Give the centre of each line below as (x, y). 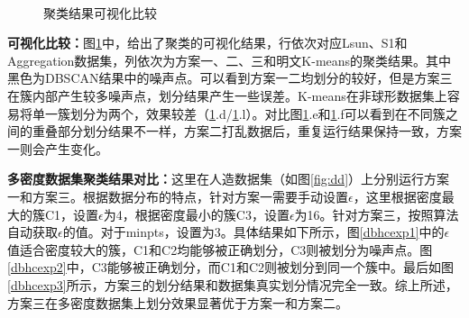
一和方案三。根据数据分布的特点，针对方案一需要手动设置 (178, 196)
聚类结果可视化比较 (100, 12)
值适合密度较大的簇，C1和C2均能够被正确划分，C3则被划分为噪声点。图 (220, 249)
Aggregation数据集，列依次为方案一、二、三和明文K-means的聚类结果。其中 (230, 60)
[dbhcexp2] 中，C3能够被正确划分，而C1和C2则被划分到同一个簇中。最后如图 (231, 267)
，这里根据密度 (397, 196)
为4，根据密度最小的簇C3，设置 (196, 214)
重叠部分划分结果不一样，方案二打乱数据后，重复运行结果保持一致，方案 (247, 131)
